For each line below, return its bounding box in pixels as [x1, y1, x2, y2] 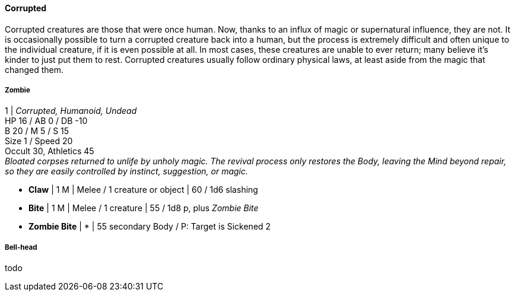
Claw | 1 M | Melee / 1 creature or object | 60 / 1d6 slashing [28, 184, 258, 195]
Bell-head [5, 243, 37, 252]
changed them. [5, 64, 63, 75]
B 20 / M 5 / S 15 [5, 126, 69, 136]
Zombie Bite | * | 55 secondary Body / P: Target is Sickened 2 [28, 221, 271, 232]
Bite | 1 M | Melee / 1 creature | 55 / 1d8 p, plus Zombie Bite [28, 203, 259, 214]
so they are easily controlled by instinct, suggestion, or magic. [5, 166, 249, 177]
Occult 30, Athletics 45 [5, 146, 94, 157]
